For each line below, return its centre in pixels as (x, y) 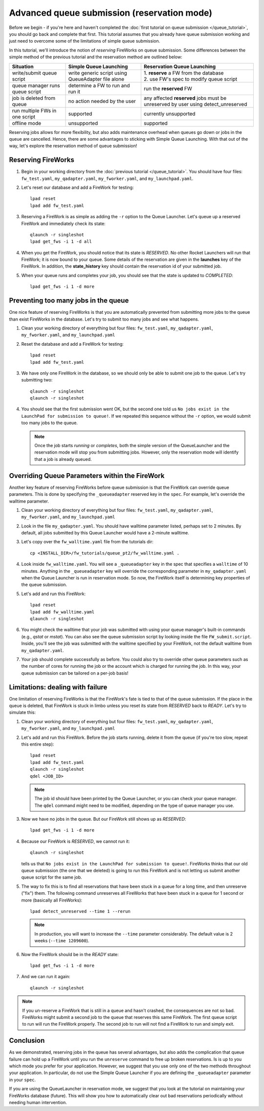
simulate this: (22, 712)
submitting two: (37, 380)
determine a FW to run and (99, 85)
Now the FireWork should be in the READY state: (70, 954)
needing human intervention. (38, 1102)
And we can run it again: (46, 977)
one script (24, 117)
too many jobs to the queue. (50, 423)
